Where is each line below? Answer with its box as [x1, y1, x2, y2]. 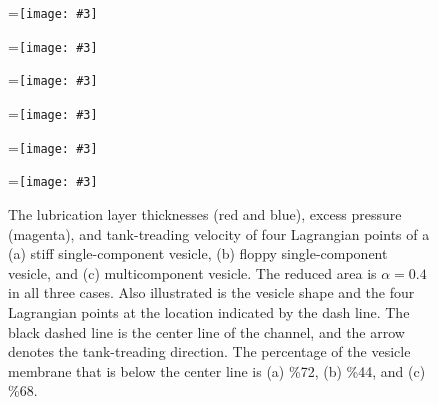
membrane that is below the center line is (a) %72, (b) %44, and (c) [8, 360, 426, 381]
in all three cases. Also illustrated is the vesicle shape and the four [8, 282, 415, 303]
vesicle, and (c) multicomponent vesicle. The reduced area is [8, 262, 377, 283]
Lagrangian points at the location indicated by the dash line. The [8, 301, 410, 322]
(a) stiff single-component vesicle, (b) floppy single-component [8, 243, 388, 264]
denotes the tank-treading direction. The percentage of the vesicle [8, 341, 411, 362]
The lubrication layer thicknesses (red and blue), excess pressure [8, 203, 402, 224]
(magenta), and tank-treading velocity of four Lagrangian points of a [8, 223, 430, 244]
